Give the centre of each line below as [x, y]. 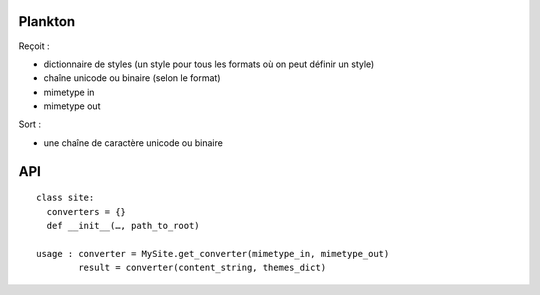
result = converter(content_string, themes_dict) [202, 268]
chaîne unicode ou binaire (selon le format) [132, 78]
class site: [65, 198]
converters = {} [86, 211]
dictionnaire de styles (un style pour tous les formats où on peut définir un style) [209, 64]
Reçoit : [34, 46]
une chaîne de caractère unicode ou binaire [133, 142]
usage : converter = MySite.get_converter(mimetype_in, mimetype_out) [213, 253]
